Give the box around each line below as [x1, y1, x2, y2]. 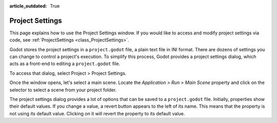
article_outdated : [9, 3, 47, 9]
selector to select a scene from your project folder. [9, 87, 117, 93]
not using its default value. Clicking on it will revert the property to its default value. [9, 110, 185, 116]
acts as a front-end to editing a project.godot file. [9, 60, 121, 67]
